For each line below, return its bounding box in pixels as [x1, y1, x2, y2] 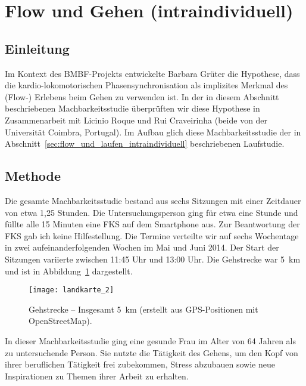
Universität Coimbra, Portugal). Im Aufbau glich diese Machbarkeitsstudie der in [5, 125, 301, 138]
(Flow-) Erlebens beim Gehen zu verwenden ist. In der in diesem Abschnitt [5, 90, 279, 103]
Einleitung [5, 39, 70, 57]
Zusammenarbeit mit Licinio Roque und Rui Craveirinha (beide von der [5, 113, 268, 126]
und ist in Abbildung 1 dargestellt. [5, 264, 133, 277]
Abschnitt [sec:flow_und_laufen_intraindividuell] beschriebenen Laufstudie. [5, 137, 285, 150]
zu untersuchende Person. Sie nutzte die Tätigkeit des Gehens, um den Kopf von [5, 346, 298, 359]
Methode [5, 166, 61, 185]
